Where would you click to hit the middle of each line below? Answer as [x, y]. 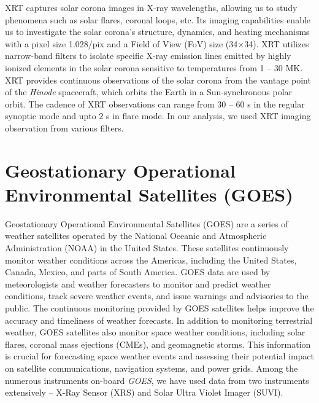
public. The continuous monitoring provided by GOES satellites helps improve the [159, 308]
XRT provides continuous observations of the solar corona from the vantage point [158, 80]
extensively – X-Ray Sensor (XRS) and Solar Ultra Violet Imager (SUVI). [144, 392]
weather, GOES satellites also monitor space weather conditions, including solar [155, 332]
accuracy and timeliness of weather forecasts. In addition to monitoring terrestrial [159, 320]
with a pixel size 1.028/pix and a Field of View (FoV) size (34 [121, 43]
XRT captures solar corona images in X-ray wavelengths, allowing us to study [151, 7]
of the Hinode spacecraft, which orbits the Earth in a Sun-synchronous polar [149, 92]
